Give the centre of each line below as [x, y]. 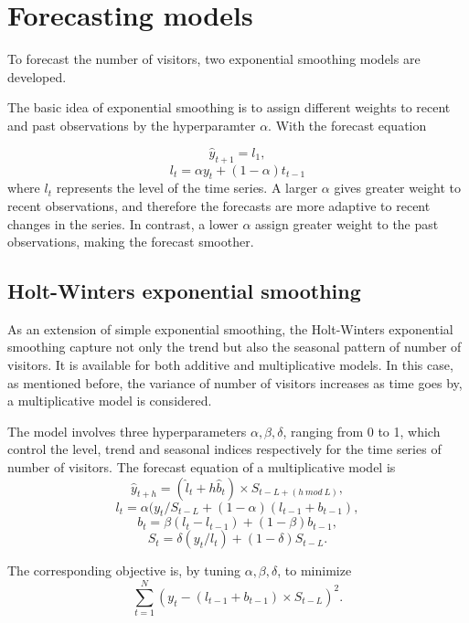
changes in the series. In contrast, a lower [123, 223]
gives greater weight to [398, 188]
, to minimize [314, 570]
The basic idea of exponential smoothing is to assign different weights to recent [229, 107]
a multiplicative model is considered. [110, 401]
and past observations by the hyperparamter [132, 125]
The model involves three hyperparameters [127, 431]
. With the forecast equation [347, 125]
